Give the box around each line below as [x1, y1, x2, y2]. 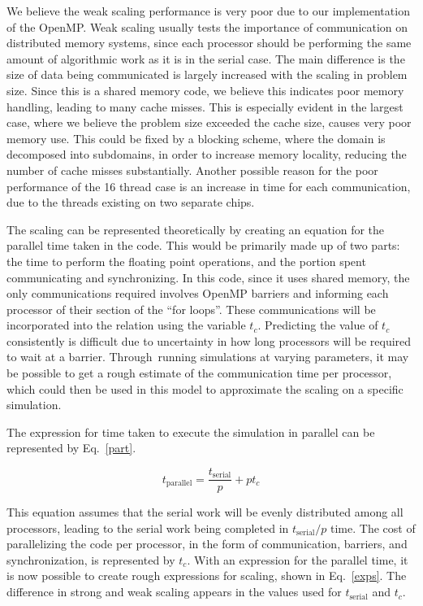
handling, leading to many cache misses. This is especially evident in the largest [6, 98, 404, 115]
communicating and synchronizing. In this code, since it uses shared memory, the [6, 268, 410, 286]
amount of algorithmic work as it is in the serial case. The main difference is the [6, 50, 405, 67]
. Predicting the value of [257, 316, 378, 334]
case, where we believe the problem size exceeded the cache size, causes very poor [6, 114, 412, 131]
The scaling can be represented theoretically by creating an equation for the [6, 220, 385, 238]
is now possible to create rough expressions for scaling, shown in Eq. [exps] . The [6, 567, 407, 584]
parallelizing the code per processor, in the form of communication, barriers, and [6, 535, 408, 552]
